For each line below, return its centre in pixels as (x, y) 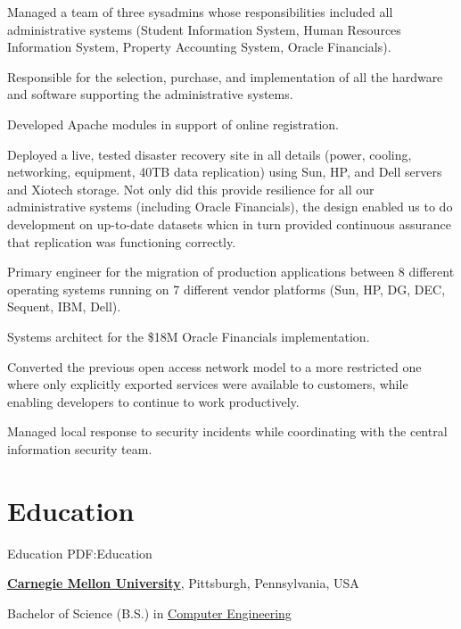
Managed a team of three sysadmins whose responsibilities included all (200, 12)
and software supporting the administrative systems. (150, 94)
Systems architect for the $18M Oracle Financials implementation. (189, 336)
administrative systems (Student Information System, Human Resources (204, 29)
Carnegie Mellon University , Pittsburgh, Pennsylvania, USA (183, 583)
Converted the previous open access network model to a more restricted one (214, 366)
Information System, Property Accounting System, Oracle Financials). (199, 47)
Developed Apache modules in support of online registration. (173, 124)
